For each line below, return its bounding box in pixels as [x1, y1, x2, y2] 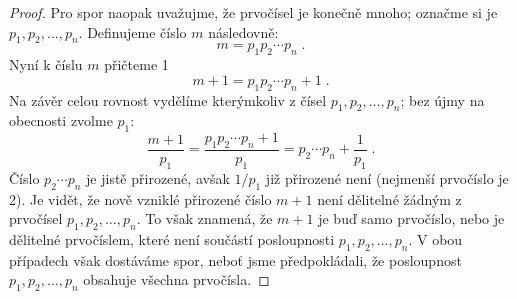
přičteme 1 [104, 54, 169, 75]
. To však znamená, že [136, 208, 273, 229]
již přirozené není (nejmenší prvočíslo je [265, 167, 509, 188]
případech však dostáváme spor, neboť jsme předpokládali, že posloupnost [9, 249, 462, 270]
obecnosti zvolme [9, 110, 113, 131]
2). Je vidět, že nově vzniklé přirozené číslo [9, 188, 272, 209]
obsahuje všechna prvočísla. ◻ [83, 269, 270, 290]
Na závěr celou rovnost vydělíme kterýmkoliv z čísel [9, 89, 327, 110]
